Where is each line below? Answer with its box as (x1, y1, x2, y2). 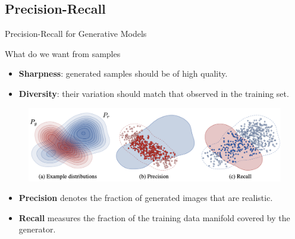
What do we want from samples (5, 47, 121, 59)
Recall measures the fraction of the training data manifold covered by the (18, 211, 290, 224)
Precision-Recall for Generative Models (5, 27, 147, 40)
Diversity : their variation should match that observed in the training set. (18, 87, 289, 99)
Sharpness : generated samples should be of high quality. (18, 67, 228, 80)
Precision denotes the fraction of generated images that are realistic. (18, 191, 273, 204)
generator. (18, 223, 56, 235)
